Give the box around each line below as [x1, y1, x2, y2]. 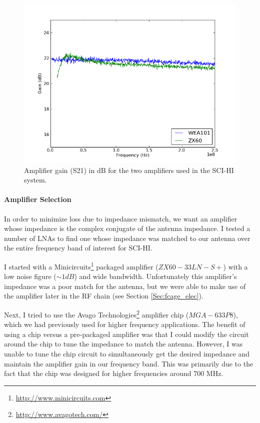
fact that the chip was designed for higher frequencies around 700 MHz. [4, 368, 223, 378]
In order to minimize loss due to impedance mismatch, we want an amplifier [4, 213, 237, 223]
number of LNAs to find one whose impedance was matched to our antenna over [4, 232, 250, 243]
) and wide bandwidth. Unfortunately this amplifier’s [74, 271, 237, 281]
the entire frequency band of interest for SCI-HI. [4, 242, 152, 253]
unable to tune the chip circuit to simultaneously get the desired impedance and [4, 348, 250, 359]
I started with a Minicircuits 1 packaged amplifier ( [4, 259, 158, 271]
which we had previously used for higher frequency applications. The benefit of [4, 319, 245, 329]
